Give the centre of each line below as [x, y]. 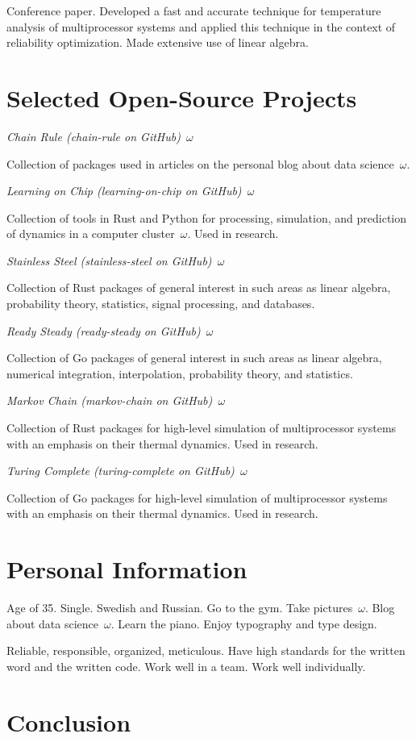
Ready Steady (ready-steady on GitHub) [104, 330]
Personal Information [127, 569]
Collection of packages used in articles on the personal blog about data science [200, 163]
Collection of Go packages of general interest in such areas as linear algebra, [194, 358]
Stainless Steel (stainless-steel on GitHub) [109, 260]
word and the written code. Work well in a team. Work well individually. [186, 666]
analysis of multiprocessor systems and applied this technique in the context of [201, 26]
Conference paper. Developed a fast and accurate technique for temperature [194, 10]
